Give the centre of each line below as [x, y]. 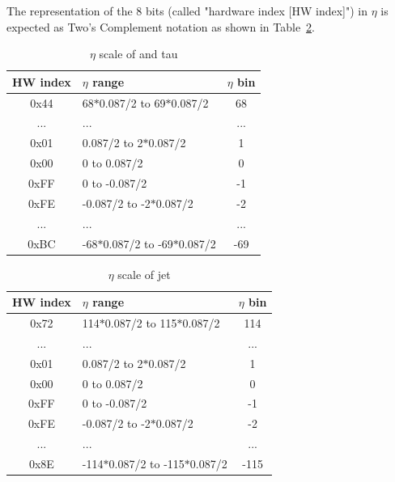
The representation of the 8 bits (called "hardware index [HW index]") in [187, 11]
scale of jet [144, 274]
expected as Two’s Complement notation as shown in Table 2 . [161, 26]
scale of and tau [138, 54]
